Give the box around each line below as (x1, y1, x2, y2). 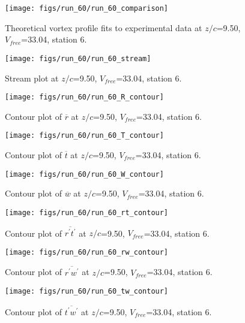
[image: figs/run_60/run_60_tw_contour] (5, 287, 169, 296)
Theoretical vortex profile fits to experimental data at (5, 21, 202, 34)
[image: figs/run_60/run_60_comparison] (5, 4, 169, 13)
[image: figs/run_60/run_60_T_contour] (5, 131, 164, 140)
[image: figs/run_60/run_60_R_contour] (5, 93, 164, 102)
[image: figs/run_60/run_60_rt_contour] (5, 208, 169, 217)
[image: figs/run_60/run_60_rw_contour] (5, 247, 169, 256)
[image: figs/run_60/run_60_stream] (5, 54, 151, 63)
